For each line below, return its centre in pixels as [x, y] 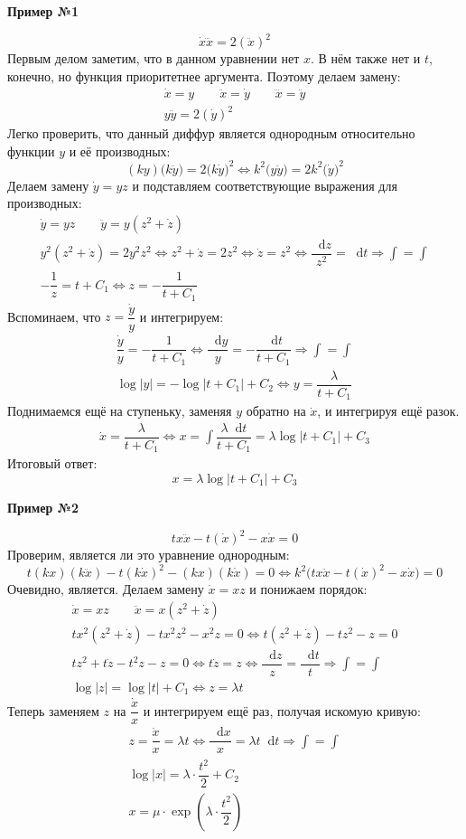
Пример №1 [43, 11]
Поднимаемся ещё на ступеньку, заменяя [120, 411]
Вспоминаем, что [54, 316]
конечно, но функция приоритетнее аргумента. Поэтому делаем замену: [204, 75]
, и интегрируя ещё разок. [388, 411]
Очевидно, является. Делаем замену [106, 589]
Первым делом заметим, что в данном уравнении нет [154, 58]
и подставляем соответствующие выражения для [265, 185]
